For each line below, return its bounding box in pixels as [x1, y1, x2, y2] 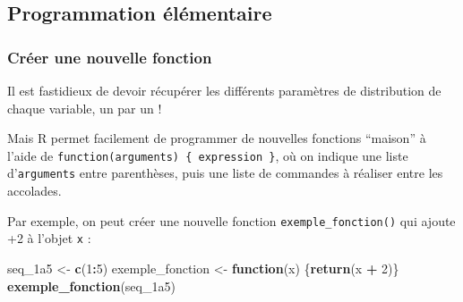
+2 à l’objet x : [7, 229, 91, 247]
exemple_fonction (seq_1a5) [7, 276, 176, 295]
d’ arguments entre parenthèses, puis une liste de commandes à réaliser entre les [7, 164, 443, 182]
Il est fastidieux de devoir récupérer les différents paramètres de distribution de [7, 81, 442, 99]
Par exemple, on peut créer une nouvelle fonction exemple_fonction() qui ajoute [7, 211, 456, 230]
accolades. [7, 181, 62, 200]
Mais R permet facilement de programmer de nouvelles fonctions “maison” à [7, 129, 426, 147]
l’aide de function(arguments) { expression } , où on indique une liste [7, 146, 408, 164]
